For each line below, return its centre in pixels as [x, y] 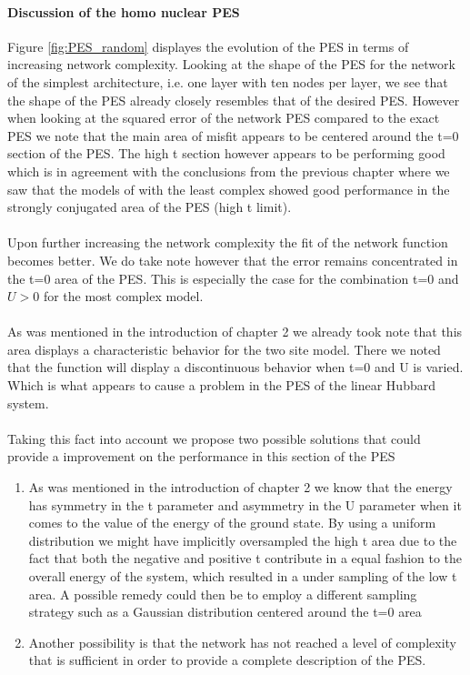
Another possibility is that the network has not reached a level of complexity [242, 642]
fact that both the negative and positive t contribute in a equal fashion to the [245, 558]
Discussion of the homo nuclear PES [124, 11]
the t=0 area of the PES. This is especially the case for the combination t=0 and [233, 278]
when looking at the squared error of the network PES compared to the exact [224, 118]
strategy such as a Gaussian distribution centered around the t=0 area [225, 612]
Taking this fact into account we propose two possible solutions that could [214, 438]
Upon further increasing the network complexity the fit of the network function [228, 242]
